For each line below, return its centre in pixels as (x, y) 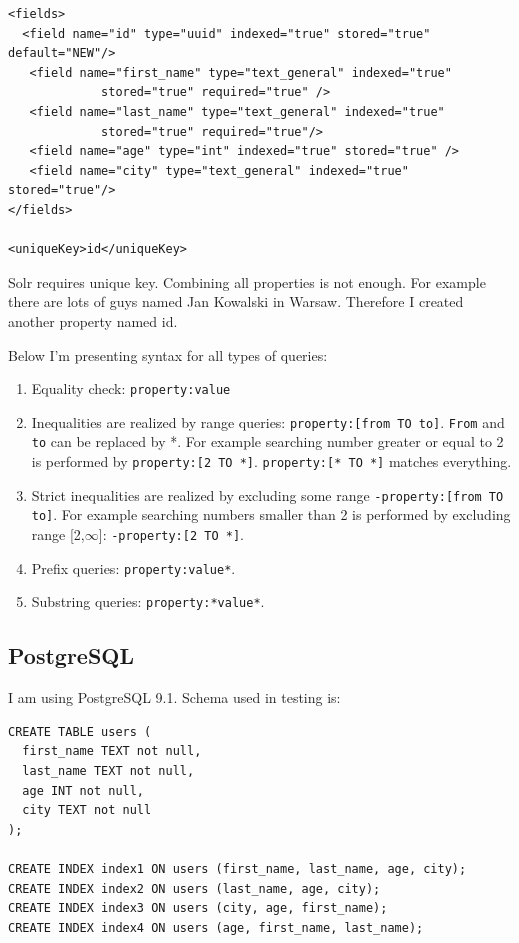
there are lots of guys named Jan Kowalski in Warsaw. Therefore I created (236, 301)
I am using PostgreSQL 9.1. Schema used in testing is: (174, 697)
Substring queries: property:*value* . (148, 601)
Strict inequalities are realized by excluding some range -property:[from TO (267, 494)
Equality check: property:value (131, 388)
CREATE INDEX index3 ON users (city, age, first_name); (198, 908)
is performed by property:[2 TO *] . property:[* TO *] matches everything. (271, 461)
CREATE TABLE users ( (80, 731)
